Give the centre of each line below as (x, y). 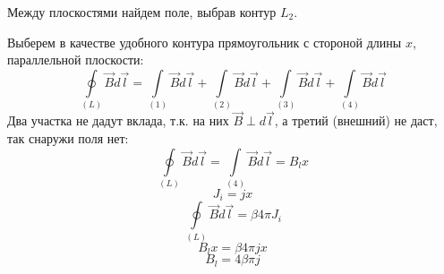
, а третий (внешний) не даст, (356, 120)
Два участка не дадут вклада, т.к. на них (118, 120)
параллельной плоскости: (76, 60)
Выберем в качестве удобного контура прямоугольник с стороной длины (205, 42)
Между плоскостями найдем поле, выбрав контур (142, 12)
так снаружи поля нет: (68, 137)
